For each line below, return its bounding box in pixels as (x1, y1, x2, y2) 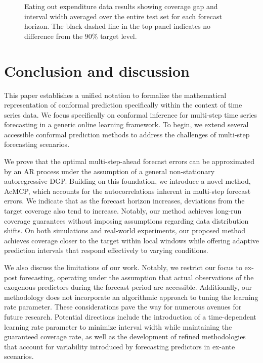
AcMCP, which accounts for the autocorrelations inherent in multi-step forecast (4, 185, 251, 196)
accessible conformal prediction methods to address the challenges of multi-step (4, 129, 250, 139)
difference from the (24, 30, 83, 41)
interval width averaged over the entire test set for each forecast (24, 11, 222, 21)
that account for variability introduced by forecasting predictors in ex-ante (4, 341, 235, 351)
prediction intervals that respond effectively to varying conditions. (4, 245, 208, 255)
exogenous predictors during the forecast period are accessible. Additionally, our (4, 282, 252, 292)
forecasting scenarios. (4, 139, 70, 149)
